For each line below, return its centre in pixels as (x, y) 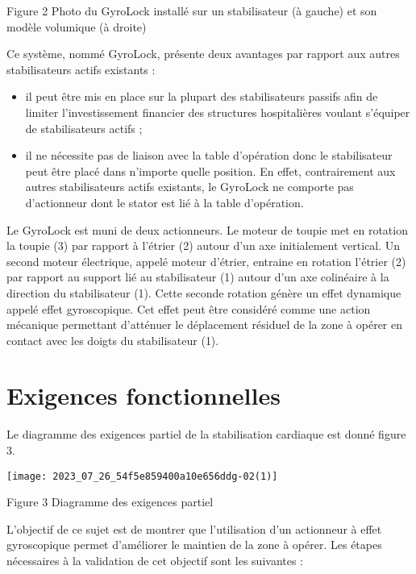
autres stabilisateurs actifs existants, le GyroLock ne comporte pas (189, 187)
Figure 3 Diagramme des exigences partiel (110, 502)
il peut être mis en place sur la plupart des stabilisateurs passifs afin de (202, 96)
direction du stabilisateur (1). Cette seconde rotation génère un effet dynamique (204, 292)
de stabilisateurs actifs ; (84, 128)
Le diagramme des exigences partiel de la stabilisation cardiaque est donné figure (206, 434)
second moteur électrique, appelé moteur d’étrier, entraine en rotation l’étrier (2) (206, 261)
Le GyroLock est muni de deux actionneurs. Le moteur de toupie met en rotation (207, 229)
